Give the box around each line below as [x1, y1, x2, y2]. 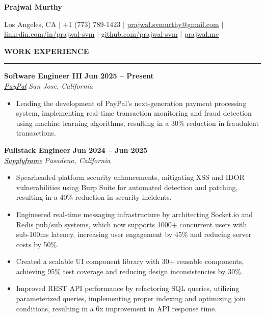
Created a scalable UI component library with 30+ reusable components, [16, 256, 244, 267]
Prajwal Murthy [4, 2, 62, 12]
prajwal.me [184, 29, 219, 39]
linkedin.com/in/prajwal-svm [4, 29, 95, 39]
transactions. [16, 127, 56, 138]
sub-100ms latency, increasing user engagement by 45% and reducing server [16, 229, 252, 240]
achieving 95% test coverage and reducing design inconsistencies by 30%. [16, 266, 243, 276]
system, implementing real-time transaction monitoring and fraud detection [16, 108, 252, 118]
